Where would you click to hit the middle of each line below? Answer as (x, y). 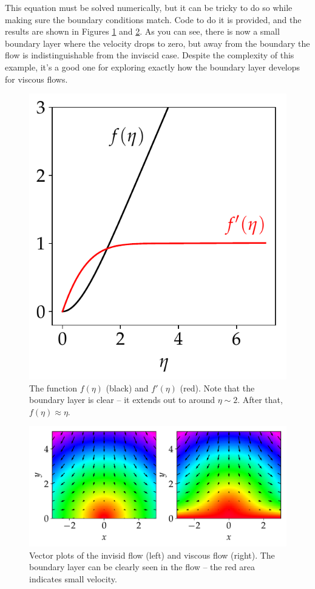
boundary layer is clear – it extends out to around (122, 400)
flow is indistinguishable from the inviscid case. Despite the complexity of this (150, 55)
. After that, (260, 400)
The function (53, 387)
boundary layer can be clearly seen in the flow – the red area (142, 567)
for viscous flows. (36, 79)
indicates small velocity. (73, 578)
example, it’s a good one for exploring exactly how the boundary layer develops (153, 67)
